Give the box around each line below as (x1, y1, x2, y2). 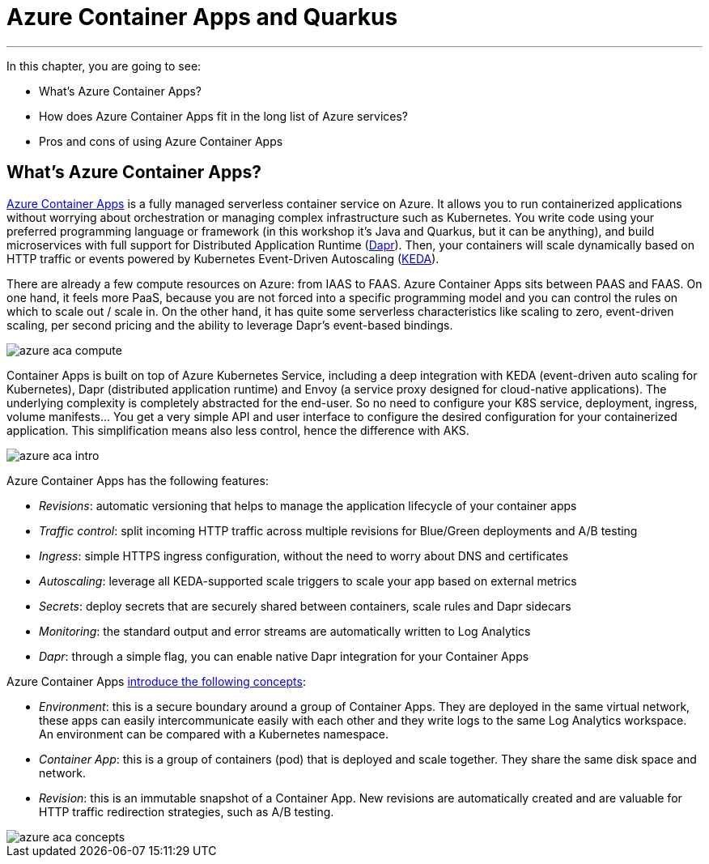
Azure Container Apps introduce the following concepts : (6, 674, 306, 688)
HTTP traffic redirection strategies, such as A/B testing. (39, 804, 334, 819)
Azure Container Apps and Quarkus (6, 3, 398, 31)
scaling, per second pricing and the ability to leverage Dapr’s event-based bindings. (6, 317, 453, 332)
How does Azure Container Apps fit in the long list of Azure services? (39, 109, 409, 123)
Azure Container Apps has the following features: (6, 473, 269, 487)
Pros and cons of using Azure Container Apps (39, 134, 283, 148)
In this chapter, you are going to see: (6, 58, 202, 73)
